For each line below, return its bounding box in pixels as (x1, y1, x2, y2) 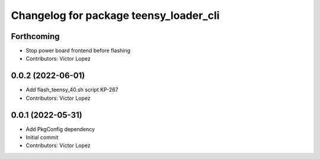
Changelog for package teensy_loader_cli (11, 9, 220, 22)
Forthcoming (11, 31, 60, 41)
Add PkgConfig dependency (25, 125, 95, 132)
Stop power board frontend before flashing (25, 47, 130, 54)
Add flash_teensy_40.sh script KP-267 (25, 86, 119, 93)
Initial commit (25, 134, 59, 141)
